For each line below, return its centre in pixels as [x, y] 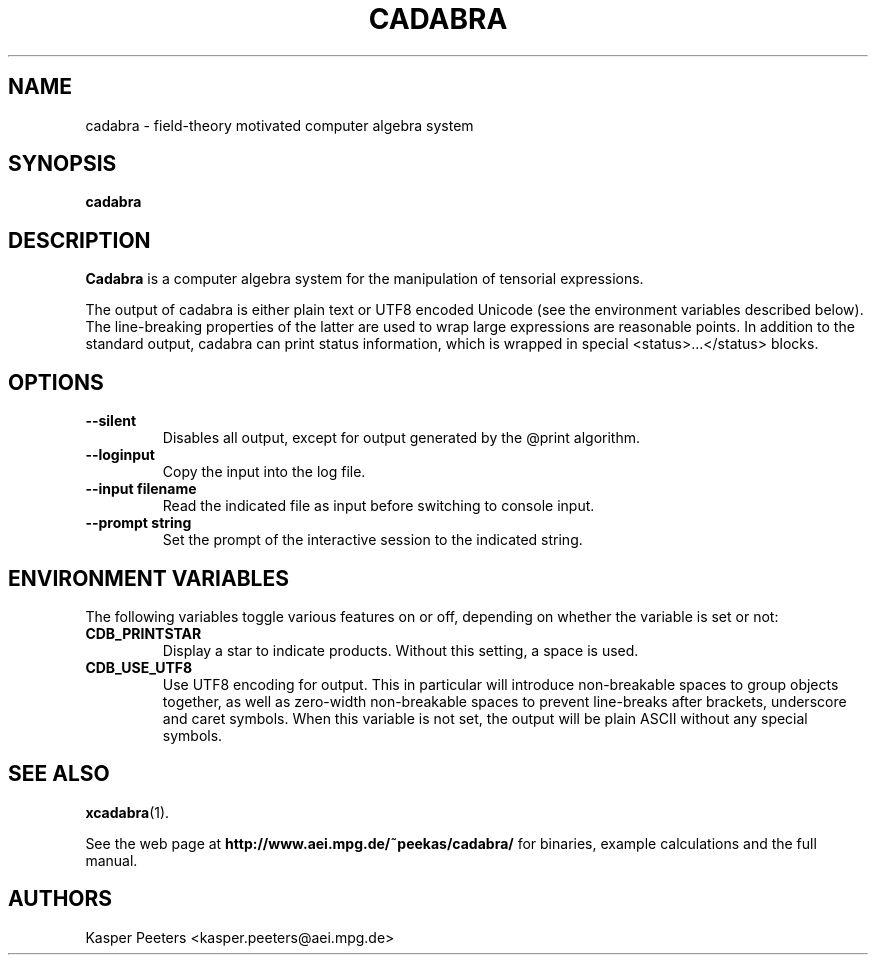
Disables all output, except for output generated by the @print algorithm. [401, 438]
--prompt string [138, 523]
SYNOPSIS [62, 164]
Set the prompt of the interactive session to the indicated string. [372, 540]
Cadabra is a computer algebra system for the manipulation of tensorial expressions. [364, 279]
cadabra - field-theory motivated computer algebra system [279, 125]
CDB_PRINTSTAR [143, 633]
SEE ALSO [59, 774]
